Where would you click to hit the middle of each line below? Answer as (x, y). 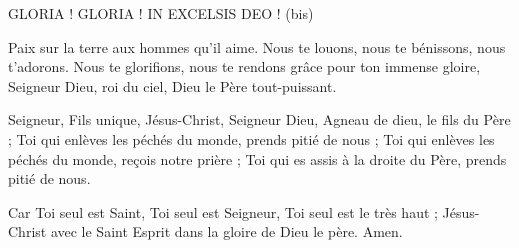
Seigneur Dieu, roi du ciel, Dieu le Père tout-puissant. (172, 85)
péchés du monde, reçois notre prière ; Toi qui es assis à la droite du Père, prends (257, 158)
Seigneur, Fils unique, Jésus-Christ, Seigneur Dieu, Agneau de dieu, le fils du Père (259, 119)
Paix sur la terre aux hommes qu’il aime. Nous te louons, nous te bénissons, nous (257, 46)
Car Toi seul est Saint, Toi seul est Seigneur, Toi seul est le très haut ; (223, 211)
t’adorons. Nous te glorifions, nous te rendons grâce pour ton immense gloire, (244, 66)
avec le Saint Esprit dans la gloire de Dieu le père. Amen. (226, 231)
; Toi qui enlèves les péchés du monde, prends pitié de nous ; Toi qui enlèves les (251, 138)
